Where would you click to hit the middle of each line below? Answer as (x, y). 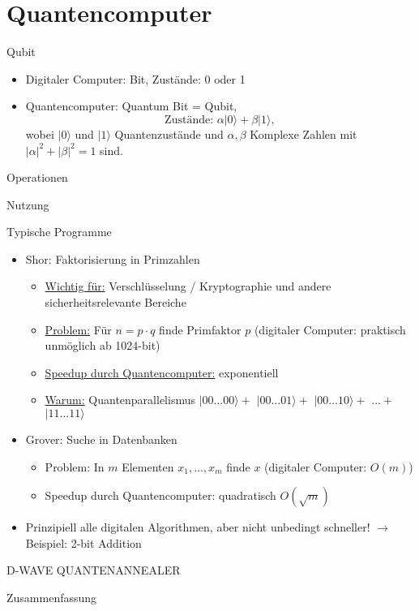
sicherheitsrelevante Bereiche (115, 302)
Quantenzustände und (169, 133)
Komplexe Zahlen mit (304, 133)
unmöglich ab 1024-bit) (103, 345)
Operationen (37, 177)
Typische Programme (59, 232)
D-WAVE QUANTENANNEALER (94, 570)
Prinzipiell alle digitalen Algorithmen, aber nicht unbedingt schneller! (198, 527)
